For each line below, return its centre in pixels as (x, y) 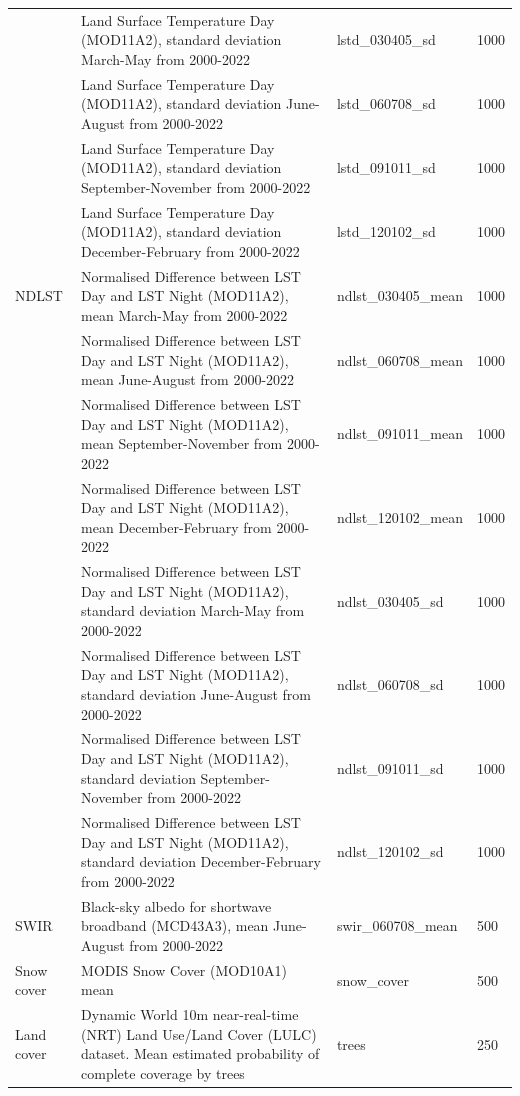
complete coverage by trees (163, 1072)
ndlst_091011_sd (390, 767)
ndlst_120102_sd (390, 851)
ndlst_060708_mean (399, 359)
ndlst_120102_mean (399, 516)
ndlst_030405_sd (390, 600)
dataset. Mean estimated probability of (200, 1053)
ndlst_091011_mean (399, 433)
